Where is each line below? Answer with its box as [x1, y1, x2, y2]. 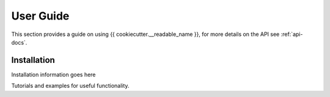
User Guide [11, 9, 70, 23]
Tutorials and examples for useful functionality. [11, 82, 130, 90]
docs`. [11, 38, 28, 46]
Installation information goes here [11, 71, 96, 78]
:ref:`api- [280, 31, 303, 38]
